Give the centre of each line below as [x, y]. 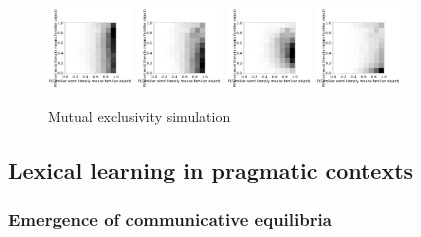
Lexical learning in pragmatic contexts [211, 170]
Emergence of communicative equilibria [170, 219]
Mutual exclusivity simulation [139, 116]
